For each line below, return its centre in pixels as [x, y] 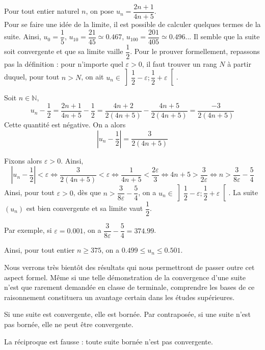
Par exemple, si [28, 230]
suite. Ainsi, [23, 36]
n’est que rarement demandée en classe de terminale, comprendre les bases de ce [129, 287]
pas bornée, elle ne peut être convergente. [69, 324]
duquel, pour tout [32, 77]
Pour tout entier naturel [42, 11]
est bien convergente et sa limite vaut [85, 208]
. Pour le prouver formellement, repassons [195, 51]
